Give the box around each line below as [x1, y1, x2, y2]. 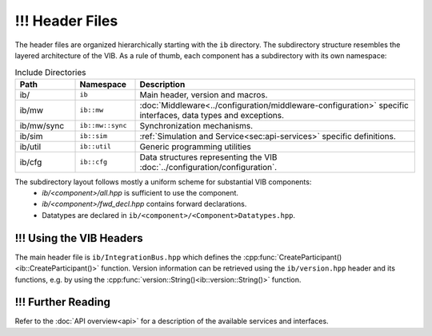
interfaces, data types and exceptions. [139, 109, 284, 121]
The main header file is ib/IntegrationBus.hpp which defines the [14, 252, 242, 262]
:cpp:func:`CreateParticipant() [242, 252, 342, 262]
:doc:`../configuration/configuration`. [139, 161, 278, 172]
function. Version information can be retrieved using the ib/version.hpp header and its [101, 263, 396, 273]
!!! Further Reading [14, 295, 111, 309]
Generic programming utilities [139, 140, 252, 152]
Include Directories [14, 66, 86, 77]
